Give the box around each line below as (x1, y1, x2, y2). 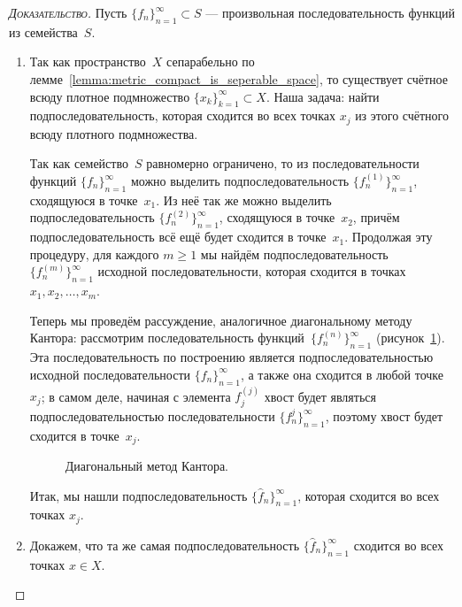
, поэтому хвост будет (325, 406, 443, 425)
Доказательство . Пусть (9, 4, 127, 21)
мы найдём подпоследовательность (200, 244, 389, 263)
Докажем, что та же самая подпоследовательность (29, 535, 300, 554)
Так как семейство (29, 154, 128, 173)
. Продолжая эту (344, 227, 433, 246)
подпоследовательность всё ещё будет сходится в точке (29, 227, 327, 246)
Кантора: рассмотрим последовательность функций (29, 328, 304, 347)
